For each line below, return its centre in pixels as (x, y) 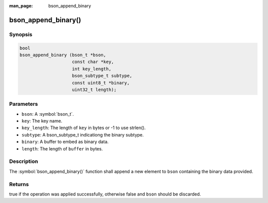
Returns (19, 184)
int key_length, (92, 69)
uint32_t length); (94, 90)
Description (24, 161)
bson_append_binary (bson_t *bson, (63, 55)
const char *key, (93, 62)
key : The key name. (42, 121)
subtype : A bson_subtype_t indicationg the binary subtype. (83, 135)
